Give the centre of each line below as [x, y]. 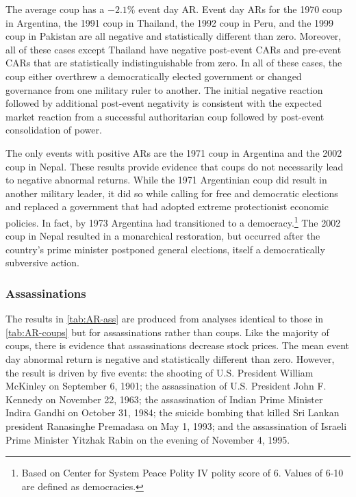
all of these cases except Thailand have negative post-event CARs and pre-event [174, 49]
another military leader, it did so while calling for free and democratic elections [172, 193]
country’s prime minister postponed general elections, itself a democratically [165, 249]
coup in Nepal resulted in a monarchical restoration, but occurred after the [163, 236]
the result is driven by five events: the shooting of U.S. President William [160, 372]
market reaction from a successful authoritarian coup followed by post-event [165, 116]
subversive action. [42, 263]
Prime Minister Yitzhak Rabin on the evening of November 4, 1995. [148, 439]
